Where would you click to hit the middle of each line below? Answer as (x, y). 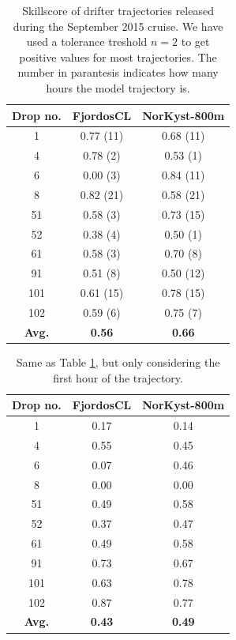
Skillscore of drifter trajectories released (118, 10)
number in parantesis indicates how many (118, 72)
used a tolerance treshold (87, 41)
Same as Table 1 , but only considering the (118, 361)
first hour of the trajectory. (118, 377)
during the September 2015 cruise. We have (118, 26)
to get (195, 41)
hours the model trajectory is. (118, 87)
